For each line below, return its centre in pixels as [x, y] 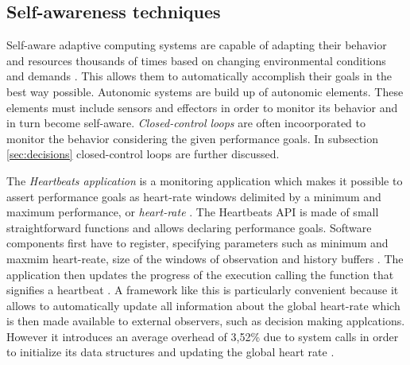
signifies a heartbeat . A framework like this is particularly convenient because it [203, 290]
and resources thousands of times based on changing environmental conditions [196, 60]
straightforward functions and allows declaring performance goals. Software [189, 227]
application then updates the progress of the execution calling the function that [200, 274]
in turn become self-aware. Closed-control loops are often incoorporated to [186, 123]
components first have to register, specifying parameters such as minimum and [197, 243]
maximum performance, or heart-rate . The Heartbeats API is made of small [193, 212]
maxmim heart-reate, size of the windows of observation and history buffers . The [205, 258]
